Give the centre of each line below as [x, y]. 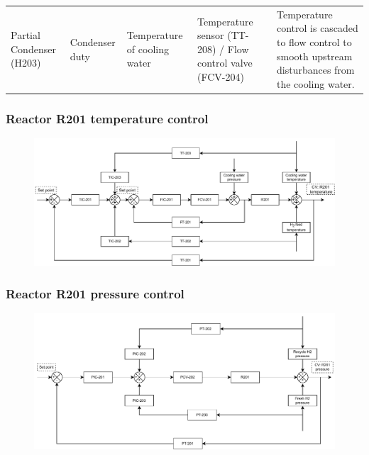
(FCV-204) [221, 76]
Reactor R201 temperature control [107, 118]
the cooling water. [315, 83]
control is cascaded [317, 28]
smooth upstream [314, 56]
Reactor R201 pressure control [95, 293]
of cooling [148, 49]
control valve [225, 63]
